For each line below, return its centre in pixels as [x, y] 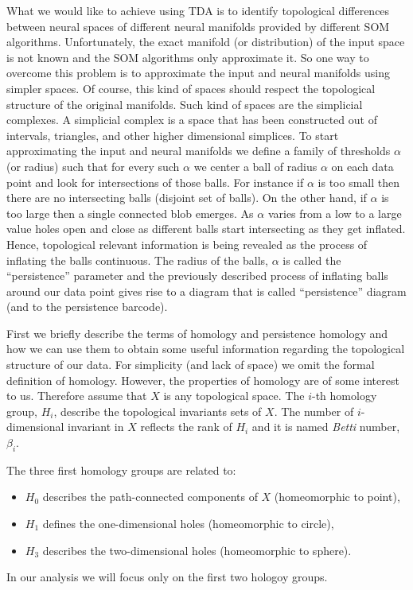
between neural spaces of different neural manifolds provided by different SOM [198, 26]
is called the [312, 260]
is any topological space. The [234, 396]
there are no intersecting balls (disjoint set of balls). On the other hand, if [187, 198]
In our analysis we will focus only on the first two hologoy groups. [167, 577]
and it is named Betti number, [326, 427]
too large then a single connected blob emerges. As [130, 213]
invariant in [96, 427]
